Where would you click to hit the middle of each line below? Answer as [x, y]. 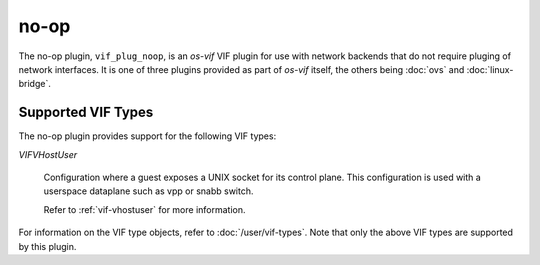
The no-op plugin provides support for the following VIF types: [147, 136]
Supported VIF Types [86, 112]
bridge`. [35, 84]
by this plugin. [47, 246]
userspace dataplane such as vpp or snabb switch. [148, 191]
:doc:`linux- [490, 69]
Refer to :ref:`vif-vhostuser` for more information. [144, 209]
